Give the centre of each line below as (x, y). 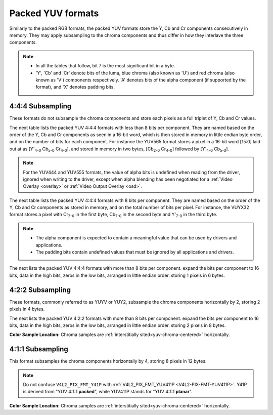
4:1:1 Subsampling (39, 349)
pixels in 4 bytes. (27, 309)
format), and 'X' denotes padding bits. (75, 87)
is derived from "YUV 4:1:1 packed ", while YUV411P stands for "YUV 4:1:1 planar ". (108, 392)
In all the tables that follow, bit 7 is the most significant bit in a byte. (105, 66)
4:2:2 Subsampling (40, 290)
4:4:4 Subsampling (40, 106)
